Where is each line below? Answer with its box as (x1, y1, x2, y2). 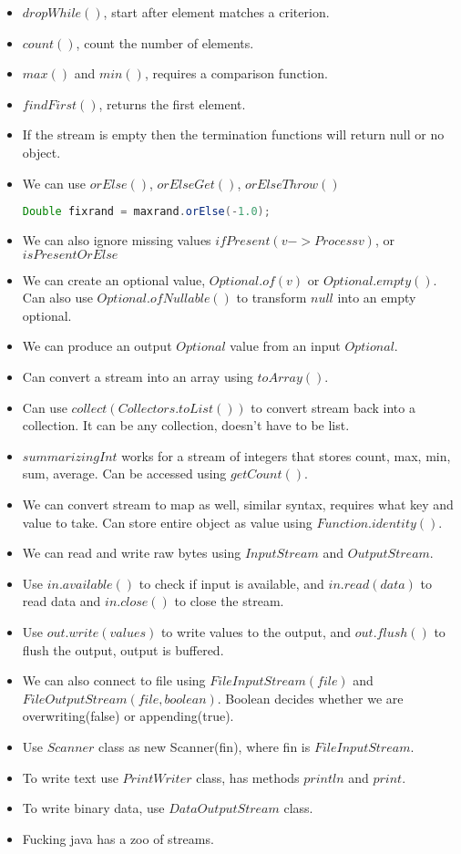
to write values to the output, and (160, 622, 352, 641)
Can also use (22, 288, 93, 307)
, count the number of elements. (76, 33, 254, 52)
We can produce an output (22, 336, 172, 355)
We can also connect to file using (22, 671, 206, 690)
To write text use (22, 767, 118, 787)
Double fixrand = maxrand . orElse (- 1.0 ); (22, 205, 271, 219)
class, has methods (196, 767, 300, 787)
